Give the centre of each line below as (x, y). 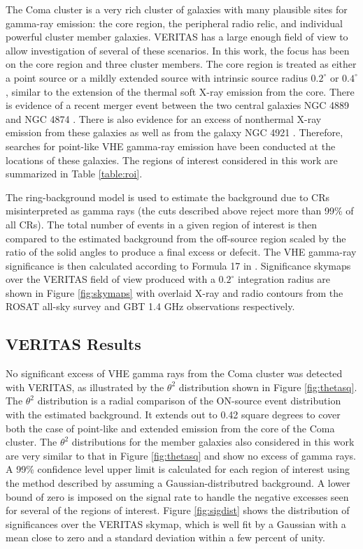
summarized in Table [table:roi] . (74, 174)
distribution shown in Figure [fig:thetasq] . (268, 387)
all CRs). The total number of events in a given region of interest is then (162, 224)
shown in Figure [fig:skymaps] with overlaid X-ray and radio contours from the (175, 292)
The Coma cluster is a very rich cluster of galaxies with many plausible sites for (177, 9)
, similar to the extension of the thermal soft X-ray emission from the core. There (180, 91)
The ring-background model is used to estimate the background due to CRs (168, 197)
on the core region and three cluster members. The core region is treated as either (181, 64)
